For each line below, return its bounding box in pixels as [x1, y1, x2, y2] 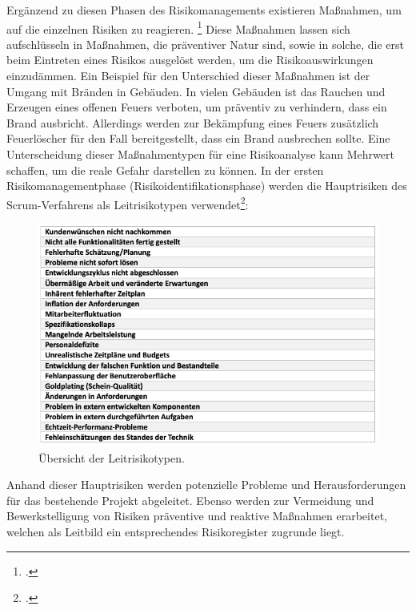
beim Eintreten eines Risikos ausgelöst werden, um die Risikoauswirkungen [6, 51, 374, 68]
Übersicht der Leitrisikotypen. [38, 449, 185, 466]
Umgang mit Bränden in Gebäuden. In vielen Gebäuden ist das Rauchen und [6, 83, 386, 99]
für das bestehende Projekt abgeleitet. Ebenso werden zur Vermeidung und [6, 491, 374, 508]
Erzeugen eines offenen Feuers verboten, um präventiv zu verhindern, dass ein [6, 99, 387, 115]
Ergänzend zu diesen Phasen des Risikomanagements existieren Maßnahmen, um [6, 2, 402, 18]
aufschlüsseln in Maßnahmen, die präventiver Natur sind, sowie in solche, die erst [6, 35, 404, 52]
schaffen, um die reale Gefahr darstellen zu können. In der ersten [6, 161, 324, 178]
